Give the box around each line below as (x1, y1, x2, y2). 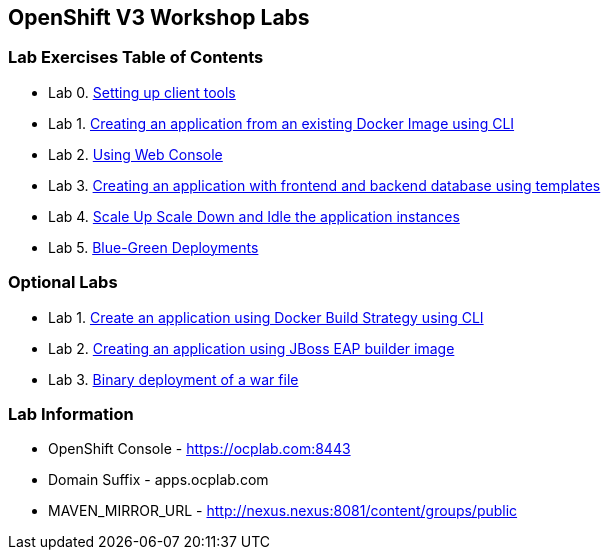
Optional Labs (8, 272, 118, 293)
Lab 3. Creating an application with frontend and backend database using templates (48, 176, 601, 194)
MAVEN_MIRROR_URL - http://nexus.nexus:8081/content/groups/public (48, 502, 518, 520)
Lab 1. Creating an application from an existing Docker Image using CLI (48, 114, 515, 132)
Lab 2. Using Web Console (48, 145, 223, 163)
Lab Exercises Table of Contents (8, 47, 264, 68)
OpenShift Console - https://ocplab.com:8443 (48, 440, 351, 458)
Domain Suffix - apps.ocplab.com (48, 471, 269, 489)
